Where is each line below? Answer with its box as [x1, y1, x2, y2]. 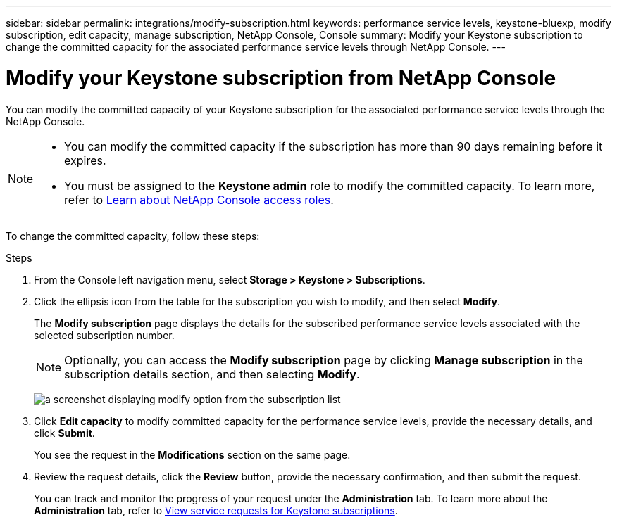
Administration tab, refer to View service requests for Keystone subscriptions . [34, 504, 398, 516]
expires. [64, 153, 106, 167]
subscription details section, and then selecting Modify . [64, 367, 360, 381]
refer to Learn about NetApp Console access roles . [64, 192, 334, 207]
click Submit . [34, 426, 95, 439]
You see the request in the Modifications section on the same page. [34, 448, 351, 461]
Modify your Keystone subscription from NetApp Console [6, 65, 556, 90]
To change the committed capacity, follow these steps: [6, 229, 260, 242]
